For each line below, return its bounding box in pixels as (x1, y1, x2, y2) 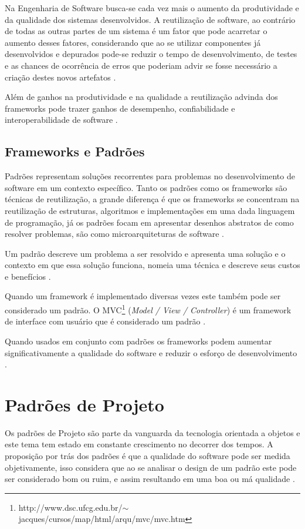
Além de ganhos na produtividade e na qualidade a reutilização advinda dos (5, 91, 278, 103)
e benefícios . (5, 270, 51, 282)
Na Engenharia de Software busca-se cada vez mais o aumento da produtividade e (5, 2, 299, 14)
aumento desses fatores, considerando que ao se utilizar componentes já (5, 36, 261, 48)
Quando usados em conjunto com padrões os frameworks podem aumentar (5, 334, 272, 347)
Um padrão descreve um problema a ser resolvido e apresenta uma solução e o (5, 247, 286, 259)
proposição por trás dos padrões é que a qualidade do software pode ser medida (5, 450, 290, 462)
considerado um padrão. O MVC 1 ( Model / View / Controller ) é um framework (5, 302, 292, 316)
